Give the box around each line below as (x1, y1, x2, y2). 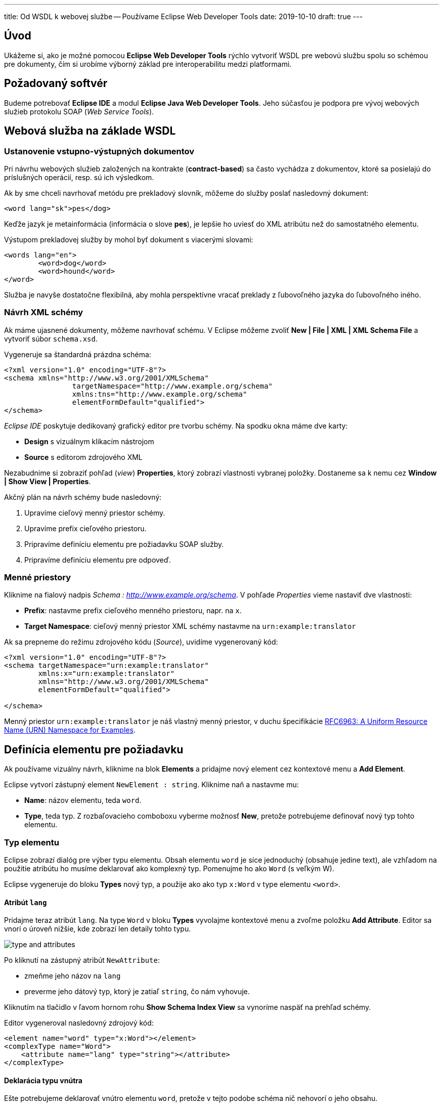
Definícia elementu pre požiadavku (4, 743, 184, 756)
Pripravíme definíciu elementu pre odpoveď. (24, 555, 171, 564)
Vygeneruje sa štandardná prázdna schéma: (4, 350, 151, 359)
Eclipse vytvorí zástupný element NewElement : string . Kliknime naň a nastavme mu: (4, 780, 299, 789)
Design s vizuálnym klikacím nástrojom (24, 437, 154, 446)
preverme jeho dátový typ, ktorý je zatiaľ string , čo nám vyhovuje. (24, 987, 250, 996)
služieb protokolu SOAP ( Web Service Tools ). (4, 107, 154, 116)
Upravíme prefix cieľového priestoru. (24, 524, 147, 533)
